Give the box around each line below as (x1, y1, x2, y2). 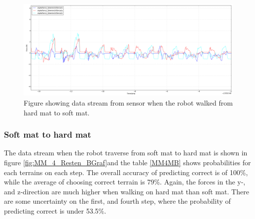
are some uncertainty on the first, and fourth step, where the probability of (4, 196, 231, 206)
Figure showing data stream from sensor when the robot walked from (24, 97, 233, 108)
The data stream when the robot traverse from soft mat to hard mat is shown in (4, 147, 248, 158)
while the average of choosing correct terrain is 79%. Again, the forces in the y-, (4, 177, 246, 187)
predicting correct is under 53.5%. (4, 205, 107, 216)
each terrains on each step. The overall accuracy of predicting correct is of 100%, (4, 167, 248, 177)
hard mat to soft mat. (24, 107, 90, 117)
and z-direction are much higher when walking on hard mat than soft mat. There (4, 186, 249, 196)
